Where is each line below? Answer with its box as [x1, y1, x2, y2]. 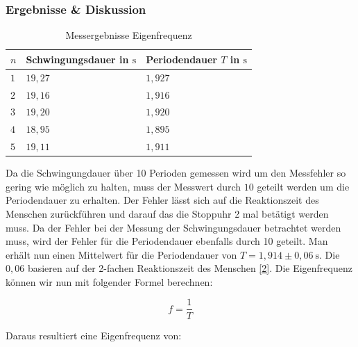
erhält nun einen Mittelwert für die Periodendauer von [6, 247, 237, 261]
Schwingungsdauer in [26, 51, 129, 66]
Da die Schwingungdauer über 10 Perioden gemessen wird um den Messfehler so [6, 166, 346, 180]
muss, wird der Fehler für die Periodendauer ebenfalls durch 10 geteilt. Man [6, 234, 328, 248]
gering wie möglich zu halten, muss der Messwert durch [6, 179, 241, 193]
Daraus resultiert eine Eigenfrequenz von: [6, 328, 182, 342]
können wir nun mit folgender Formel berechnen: [6, 274, 213, 289]
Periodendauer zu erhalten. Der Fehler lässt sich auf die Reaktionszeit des [6, 193, 319, 207]
